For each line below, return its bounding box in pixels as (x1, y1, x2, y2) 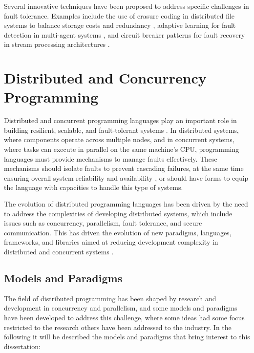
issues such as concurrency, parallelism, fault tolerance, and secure (4, 218, 202, 228)
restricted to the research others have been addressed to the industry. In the (4, 322, 232, 332)
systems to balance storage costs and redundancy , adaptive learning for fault (4, 20, 236, 30)
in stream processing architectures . (4, 39, 110, 49)
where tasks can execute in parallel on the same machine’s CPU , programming (4, 144, 239, 154)
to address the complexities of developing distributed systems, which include (4, 208, 233, 218)
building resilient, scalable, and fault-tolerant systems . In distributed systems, (4, 125, 239, 135)
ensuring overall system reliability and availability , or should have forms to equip (4, 172, 249, 183)
